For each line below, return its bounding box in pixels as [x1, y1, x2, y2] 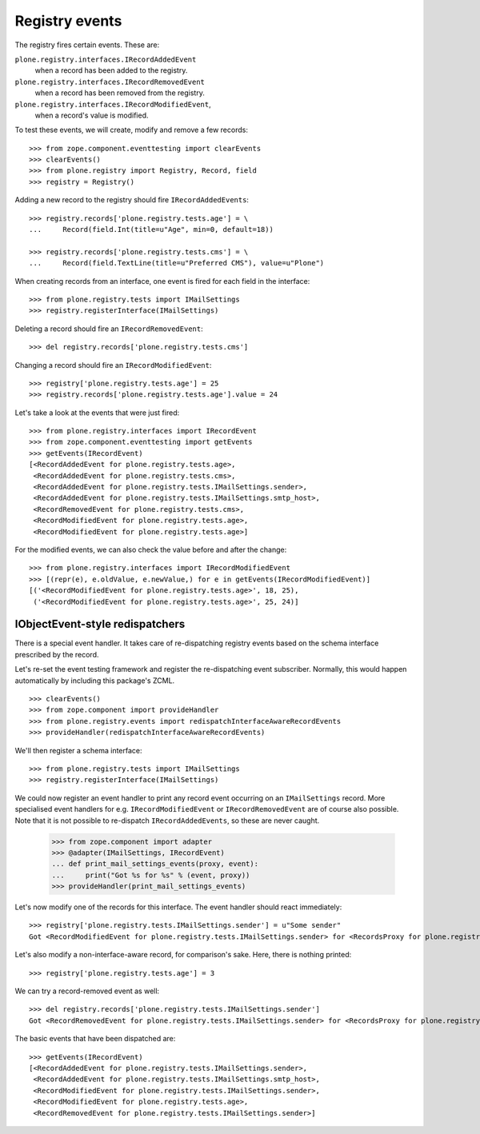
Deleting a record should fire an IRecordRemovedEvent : [14, 324, 203, 333]
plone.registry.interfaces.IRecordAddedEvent [14, 54, 197, 64]
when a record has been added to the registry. [34, 66, 188, 75]
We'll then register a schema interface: [14, 745, 143, 755]
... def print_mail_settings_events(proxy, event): [51, 860, 259, 868]
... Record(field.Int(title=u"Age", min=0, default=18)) [29, 225, 274, 234]
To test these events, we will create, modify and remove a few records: [14, 125, 248, 135]
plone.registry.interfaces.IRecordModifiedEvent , [14, 99, 211, 109]
